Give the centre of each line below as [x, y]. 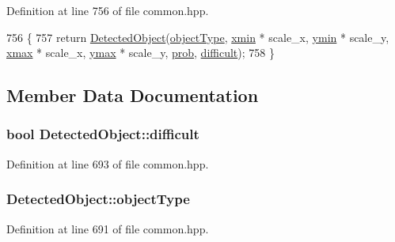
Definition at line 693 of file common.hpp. [108, 163]
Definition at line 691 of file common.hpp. [108, 228]
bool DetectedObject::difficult [103, 134]
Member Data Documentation [133, 95]
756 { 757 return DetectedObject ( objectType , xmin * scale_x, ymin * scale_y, [198, 37]
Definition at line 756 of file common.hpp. [108, 10]
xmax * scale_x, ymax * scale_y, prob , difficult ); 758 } [141, 53]
